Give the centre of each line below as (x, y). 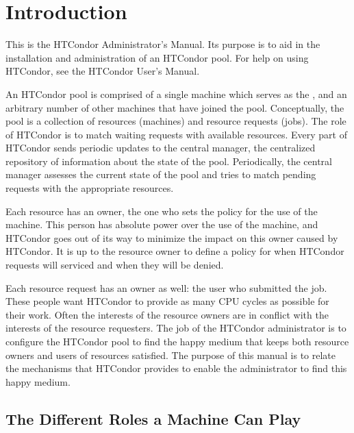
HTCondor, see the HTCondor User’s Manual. (103, 71)
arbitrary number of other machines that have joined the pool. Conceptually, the (175, 107)
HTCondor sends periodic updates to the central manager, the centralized (161, 148)
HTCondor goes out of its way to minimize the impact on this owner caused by (172, 237)
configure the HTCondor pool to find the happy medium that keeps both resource (177, 341)
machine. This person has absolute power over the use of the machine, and (162, 224)
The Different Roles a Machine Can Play (153, 418)
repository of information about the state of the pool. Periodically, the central (169, 161)
